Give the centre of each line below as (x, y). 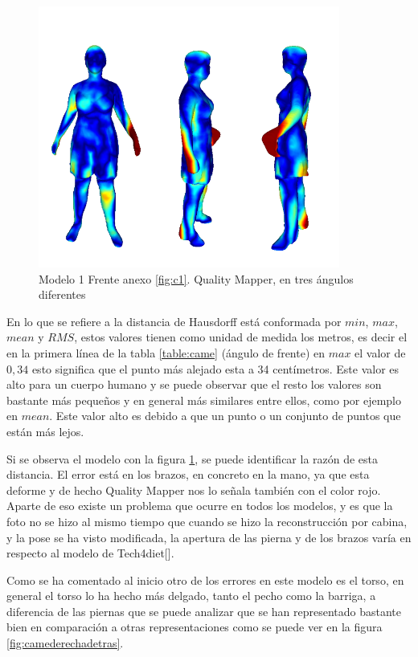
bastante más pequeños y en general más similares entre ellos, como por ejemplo (204, 400)
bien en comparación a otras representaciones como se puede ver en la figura (195, 627)
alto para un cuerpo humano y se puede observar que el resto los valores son (194, 384)
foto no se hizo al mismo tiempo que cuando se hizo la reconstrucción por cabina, (207, 521)
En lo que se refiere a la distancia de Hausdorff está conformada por (174, 321)
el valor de (380, 352)
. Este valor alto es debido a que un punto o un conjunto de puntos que (225, 416)
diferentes (62, 294)
